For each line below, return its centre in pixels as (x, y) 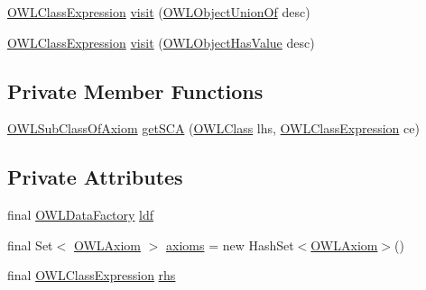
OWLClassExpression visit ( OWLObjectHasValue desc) (161, 42)
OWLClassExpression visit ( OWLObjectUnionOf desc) (159, 12)
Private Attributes (95, 177)
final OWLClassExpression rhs (92, 275)
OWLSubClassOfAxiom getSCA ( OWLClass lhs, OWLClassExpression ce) (213, 128)
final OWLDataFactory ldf (81, 215)
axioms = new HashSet (230, 245)
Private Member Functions (135, 91)
